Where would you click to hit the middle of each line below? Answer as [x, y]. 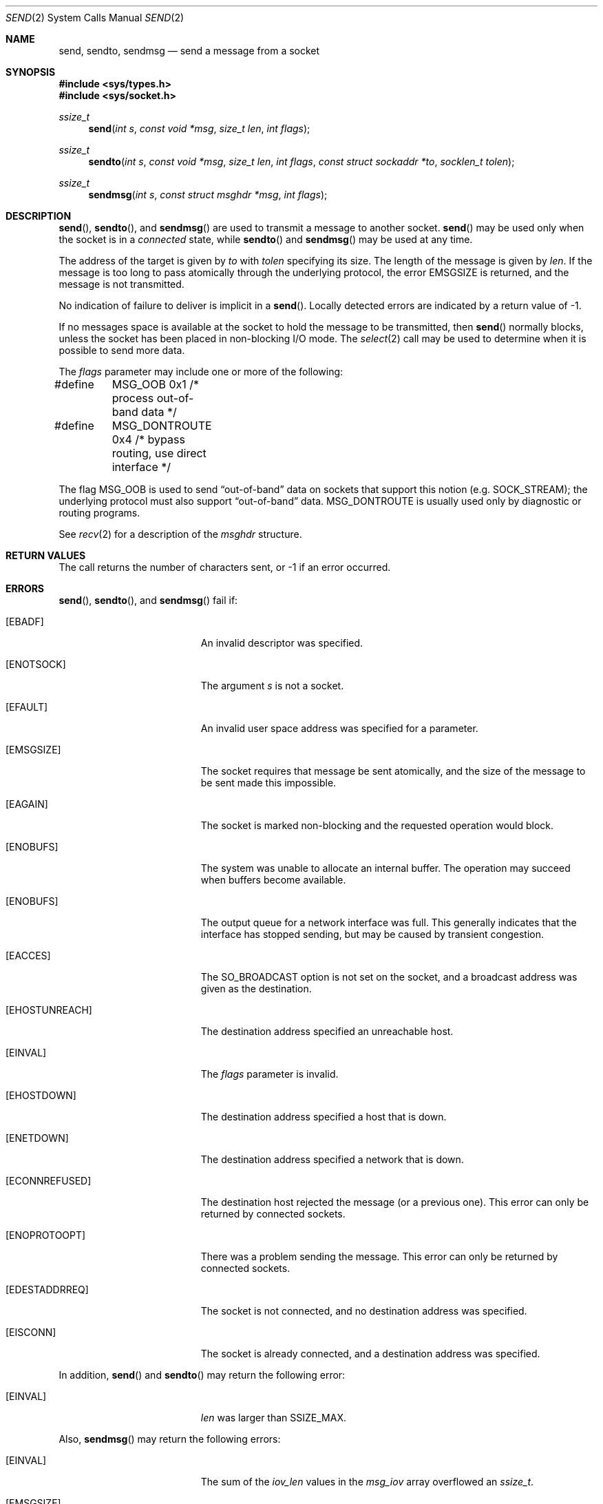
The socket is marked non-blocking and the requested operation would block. [377, 825]
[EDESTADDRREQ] [47, 1289]
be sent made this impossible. [268, 783]
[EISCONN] [31, 1332]
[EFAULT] [27, 707]
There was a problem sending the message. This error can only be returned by [379, 1256]
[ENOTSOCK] [36, 664]
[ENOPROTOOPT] [46, 1235]
